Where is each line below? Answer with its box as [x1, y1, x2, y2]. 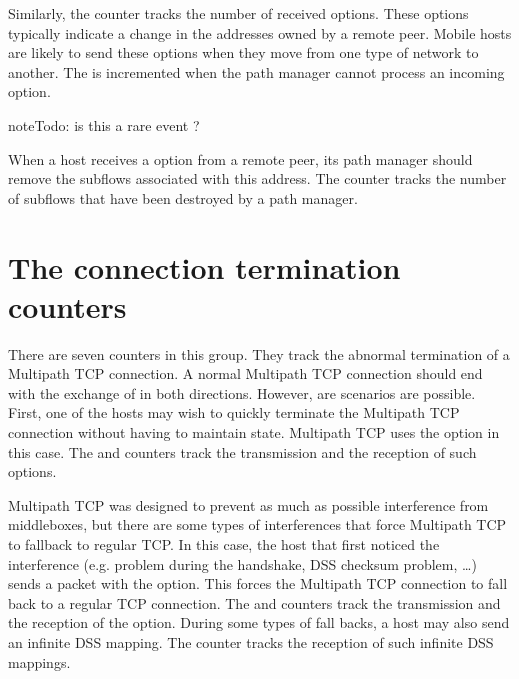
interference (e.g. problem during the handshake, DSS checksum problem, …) [8, 553, 477, 574]
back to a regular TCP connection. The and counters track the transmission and [8, 592, 501, 613]
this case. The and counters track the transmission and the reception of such [8, 441, 477, 462]
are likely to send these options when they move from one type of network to [8, 42, 479, 63]
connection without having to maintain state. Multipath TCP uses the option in [8, 422, 500, 443]
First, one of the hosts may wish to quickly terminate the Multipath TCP [8, 402, 460, 423]
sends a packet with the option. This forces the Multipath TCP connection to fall [8, 573, 508, 594]
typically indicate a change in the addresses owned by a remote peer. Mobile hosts [8, 22, 512, 43]
